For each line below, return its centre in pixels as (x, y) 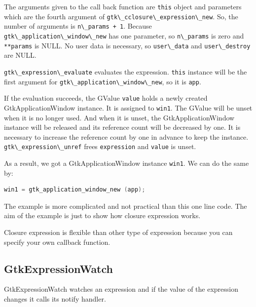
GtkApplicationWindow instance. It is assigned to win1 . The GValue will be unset (128, 107)
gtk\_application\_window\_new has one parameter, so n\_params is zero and (124, 35)
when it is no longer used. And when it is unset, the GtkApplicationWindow (119, 117)
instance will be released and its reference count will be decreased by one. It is (122, 127)
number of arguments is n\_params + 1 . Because (78, 26)
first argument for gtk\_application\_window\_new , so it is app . (103, 81)
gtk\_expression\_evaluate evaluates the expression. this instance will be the (126, 71)
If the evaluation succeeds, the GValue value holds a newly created (106, 98)
